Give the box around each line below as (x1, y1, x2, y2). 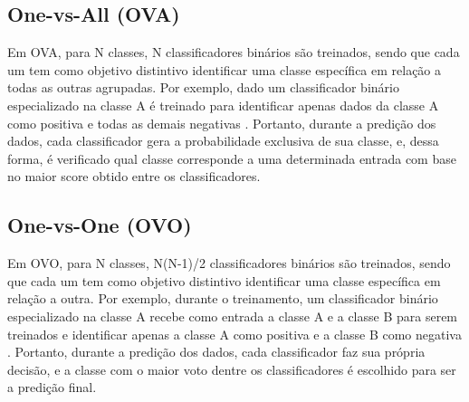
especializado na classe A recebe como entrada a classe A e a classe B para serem (7, 306, 458, 325)
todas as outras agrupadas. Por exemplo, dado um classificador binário (7, 78, 399, 97)
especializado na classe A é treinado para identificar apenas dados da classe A (7, 95, 439, 114)
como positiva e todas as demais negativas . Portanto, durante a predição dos (7, 113, 436, 132)
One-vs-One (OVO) (7, 211, 192, 239)
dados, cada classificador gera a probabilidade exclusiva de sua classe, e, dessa (7, 131, 439, 150)
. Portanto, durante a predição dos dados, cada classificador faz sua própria (7, 342, 426, 361)
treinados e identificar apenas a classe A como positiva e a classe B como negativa (7, 324, 462, 343)
